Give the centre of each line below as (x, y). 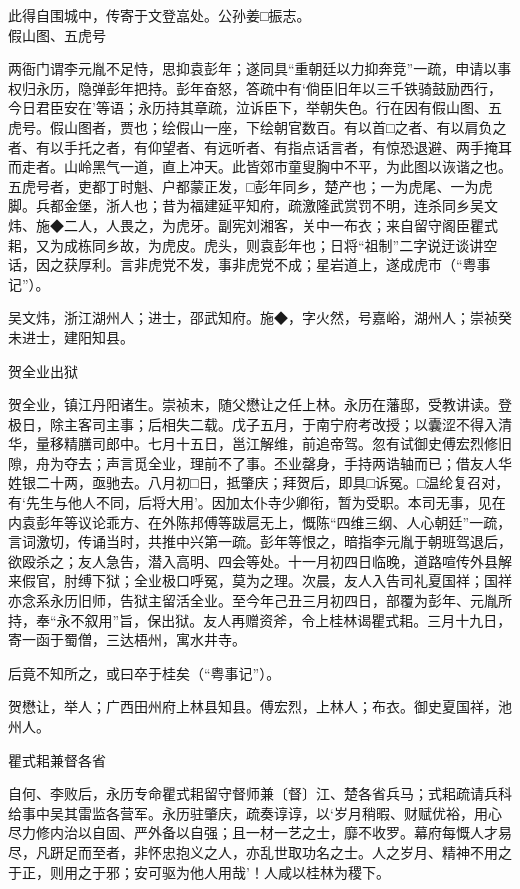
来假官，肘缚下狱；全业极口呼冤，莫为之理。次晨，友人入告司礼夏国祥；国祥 (260, 580)
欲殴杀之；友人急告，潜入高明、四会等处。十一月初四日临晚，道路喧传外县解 (260, 560)
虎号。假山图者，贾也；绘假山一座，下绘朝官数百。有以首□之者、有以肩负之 (257, 126)
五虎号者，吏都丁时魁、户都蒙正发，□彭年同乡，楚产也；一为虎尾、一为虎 (250, 185)
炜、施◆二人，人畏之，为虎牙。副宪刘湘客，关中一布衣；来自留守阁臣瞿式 (253, 224)
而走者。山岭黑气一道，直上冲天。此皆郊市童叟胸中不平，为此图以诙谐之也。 (260, 166)
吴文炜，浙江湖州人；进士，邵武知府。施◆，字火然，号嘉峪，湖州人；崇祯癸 (260, 317)
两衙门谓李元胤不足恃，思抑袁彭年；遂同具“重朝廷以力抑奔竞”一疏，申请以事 (260, 68)
